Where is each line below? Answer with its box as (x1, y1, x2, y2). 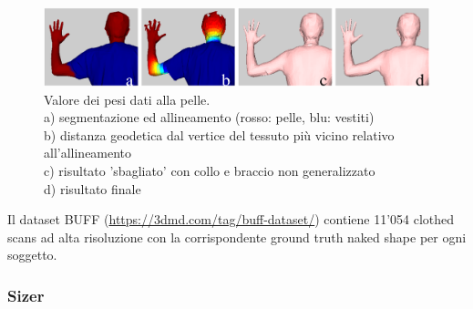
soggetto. (7, 245, 57, 264)
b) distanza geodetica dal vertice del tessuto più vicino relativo (44, 125, 395, 144)
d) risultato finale (44, 179, 141, 198)
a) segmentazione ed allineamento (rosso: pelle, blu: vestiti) (44, 108, 375, 127)
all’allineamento (44, 143, 132, 162)
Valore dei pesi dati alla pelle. (44, 89, 211, 108)
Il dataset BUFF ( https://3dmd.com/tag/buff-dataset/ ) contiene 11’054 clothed (7, 210, 455, 229)
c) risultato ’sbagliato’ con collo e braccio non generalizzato (44, 161, 375, 180)
